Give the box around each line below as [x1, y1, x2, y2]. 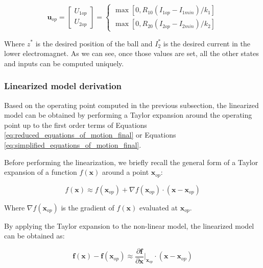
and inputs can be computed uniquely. [4, 58, 124, 68]
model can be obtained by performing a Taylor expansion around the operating [4, 110, 252, 120]
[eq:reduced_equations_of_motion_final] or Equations [4, 129, 176, 140]
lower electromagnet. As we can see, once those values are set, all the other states [4, 48, 259, 59]
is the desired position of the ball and [35, 38, 153, 48]
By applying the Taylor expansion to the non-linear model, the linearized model [4, 220, 254, 231]
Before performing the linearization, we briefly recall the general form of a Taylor [4, 156, 258, 167]
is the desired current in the [163, 38, 250, 48]
